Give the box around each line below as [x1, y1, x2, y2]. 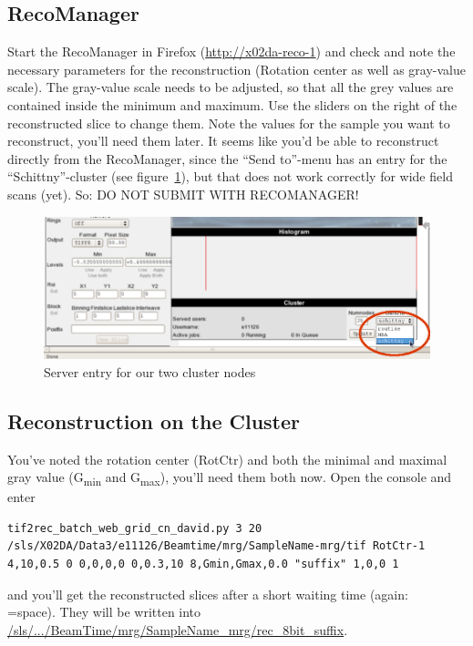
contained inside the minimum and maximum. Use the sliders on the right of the [7, 95, 458, 114]
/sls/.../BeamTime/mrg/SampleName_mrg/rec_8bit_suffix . [7, 620, 348, 639]
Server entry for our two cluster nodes [44, 362, 256, 381]
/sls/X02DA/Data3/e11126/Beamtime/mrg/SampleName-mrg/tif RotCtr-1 [7, 539, 426, 553]
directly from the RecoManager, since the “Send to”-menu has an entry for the [7, 149, 447, 168]
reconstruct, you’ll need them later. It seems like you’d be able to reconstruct [7, 131, 439, 150]
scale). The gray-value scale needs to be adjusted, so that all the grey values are [7, 77, 454, 97]
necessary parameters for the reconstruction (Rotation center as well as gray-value [7, 59, 466, 78]
